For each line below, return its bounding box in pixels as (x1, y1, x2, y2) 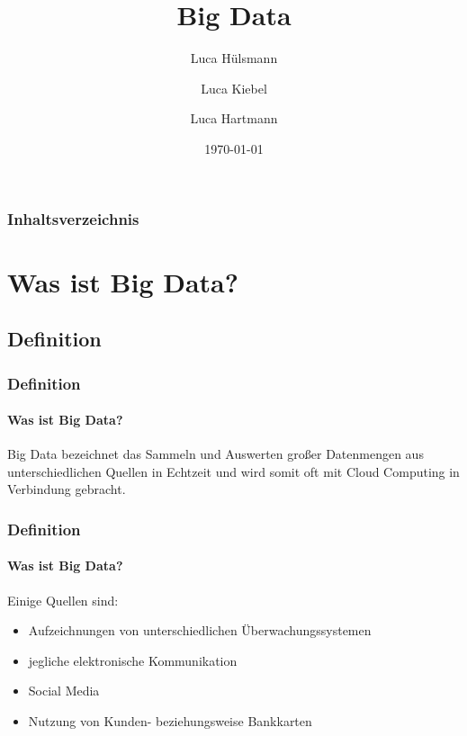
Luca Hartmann (190, 109, 278, 128)
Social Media (28, 681, 100, 700)
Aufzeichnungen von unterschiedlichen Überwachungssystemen (28, 621, 372, 640)
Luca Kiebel (201, 78, 267, 97)
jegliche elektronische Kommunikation (28, 651, 238, 669)
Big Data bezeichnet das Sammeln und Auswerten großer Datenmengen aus (7, 444, 424, 463)
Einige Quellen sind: (7, 590, 119, 609)
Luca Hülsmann (190, 49, 278, 67)
